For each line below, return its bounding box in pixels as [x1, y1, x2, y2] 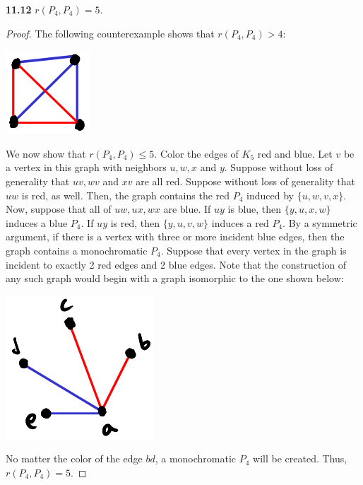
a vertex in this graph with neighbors [6, 160, 167, 175]
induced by [246, 187, 294, 202]
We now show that [6, 146, 86, 160]
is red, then [110, 215, 160, 230]
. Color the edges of [154, 146, 239, 160]
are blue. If [163, 201, 211, 216]
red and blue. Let [257, 146, 333, 160]
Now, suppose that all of [6, 201, 112, 216]
